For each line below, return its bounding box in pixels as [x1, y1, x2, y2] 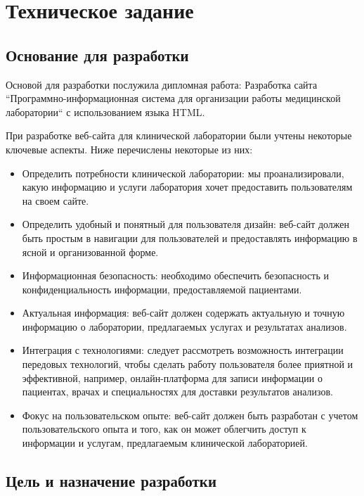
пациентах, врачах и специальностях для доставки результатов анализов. [22, 384, 333, 399]
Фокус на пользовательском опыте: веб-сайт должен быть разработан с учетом [22, 407, 358, 422]
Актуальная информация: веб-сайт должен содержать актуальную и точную [22, 305, 345, 320]
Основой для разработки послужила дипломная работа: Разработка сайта [6, 77, 318, 91]
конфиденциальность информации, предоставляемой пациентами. [22, 281, 302, 296]
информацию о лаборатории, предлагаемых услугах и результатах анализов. [22, 319, 347, 333]
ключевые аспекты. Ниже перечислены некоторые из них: [6, 141, 253, 156]
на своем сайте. [22, 193, 89, 208]
